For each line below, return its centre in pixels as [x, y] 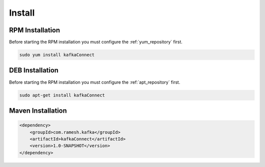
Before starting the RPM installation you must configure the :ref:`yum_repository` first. [96, 42]
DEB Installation [34, 70]
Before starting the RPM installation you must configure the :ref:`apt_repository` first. [95, 82]
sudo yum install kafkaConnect [57, 55]
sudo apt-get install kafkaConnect [62, 95]
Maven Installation [38, 110]
